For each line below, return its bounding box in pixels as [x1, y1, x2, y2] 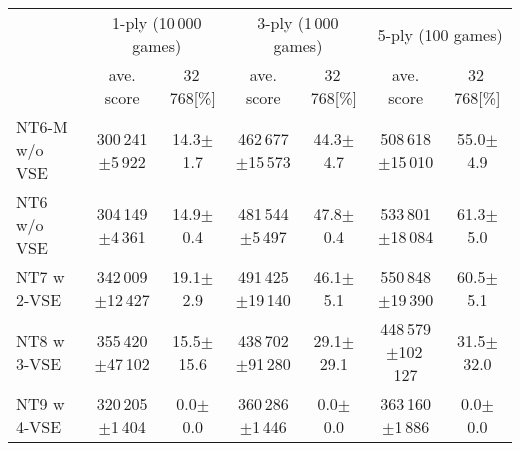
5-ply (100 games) [377, 22, 503, 46]
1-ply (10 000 [112, 11, 202, 34]
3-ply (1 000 [257, 11, 339, 34]
